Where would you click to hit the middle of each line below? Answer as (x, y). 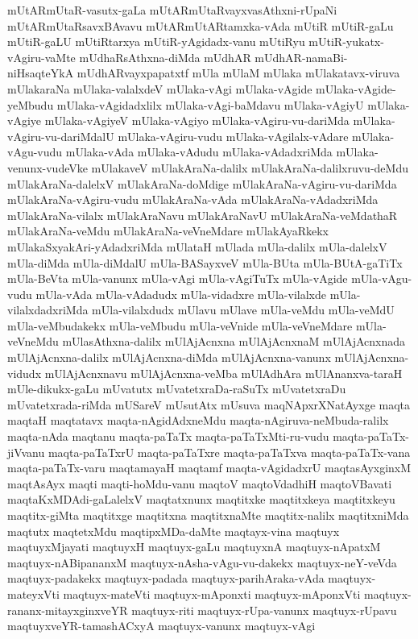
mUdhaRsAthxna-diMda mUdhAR (165, 57)
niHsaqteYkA (41, 73)
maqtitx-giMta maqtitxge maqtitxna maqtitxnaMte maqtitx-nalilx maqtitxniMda (208, 515)
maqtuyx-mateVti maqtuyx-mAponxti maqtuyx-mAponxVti (212, 593)
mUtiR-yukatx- (346, 41)
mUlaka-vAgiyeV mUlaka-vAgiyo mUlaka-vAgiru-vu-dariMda (197, 120)
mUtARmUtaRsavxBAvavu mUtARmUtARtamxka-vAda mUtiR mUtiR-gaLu (201, 25)
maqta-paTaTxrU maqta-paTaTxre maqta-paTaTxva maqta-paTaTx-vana (229, 452)
